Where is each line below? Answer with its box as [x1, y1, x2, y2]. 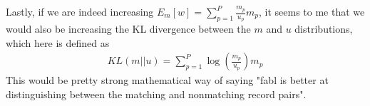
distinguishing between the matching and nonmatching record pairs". [6, 87, 307, 102]
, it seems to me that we [259, 4, 365, 18]
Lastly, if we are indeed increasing [6, 4, 154, 18]
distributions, [294, 21, 353, 36]
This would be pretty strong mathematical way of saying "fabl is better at [6, 73, 329, 88]
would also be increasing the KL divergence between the [6, 21, 251, 36]
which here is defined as [6, 35, 110, 50]
